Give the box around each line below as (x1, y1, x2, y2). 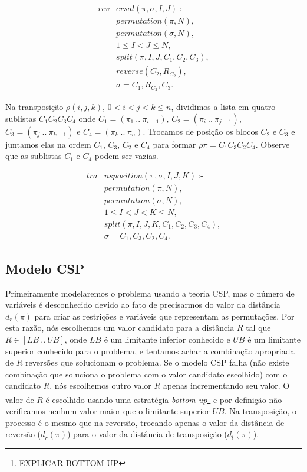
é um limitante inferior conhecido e (104, 333, 230, 346)
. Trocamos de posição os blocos (143, 125, 258, 137)
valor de (5, 393, 34, 405)
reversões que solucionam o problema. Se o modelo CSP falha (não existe (25, 356, 289, 369)
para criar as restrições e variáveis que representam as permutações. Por (34, 310, 295, 322)
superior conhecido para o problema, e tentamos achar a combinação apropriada (5, 344, 295, 357)
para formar (153, 138, 196, 150)
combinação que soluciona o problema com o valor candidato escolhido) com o (5, 367, 288, 380)
